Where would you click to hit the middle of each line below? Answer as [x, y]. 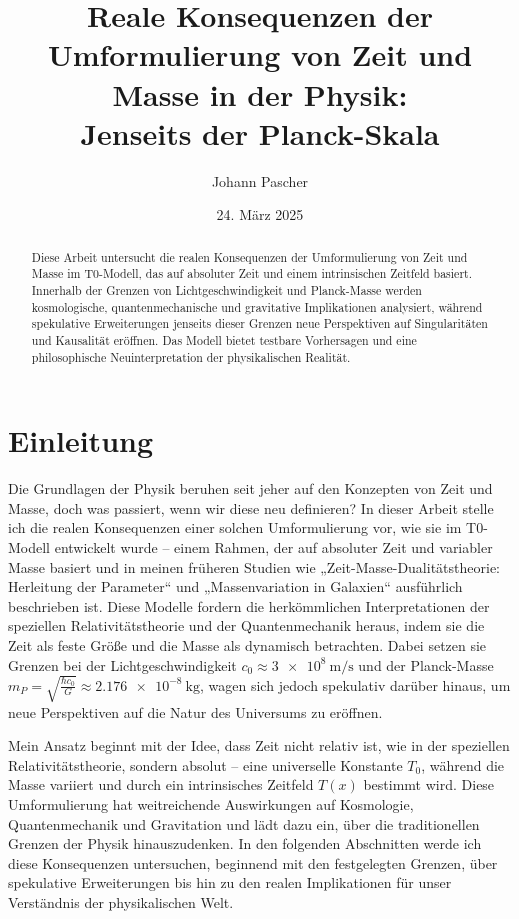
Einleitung [81, 440]
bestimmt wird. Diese [429, 784]
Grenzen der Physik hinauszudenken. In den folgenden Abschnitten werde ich [245, 843]
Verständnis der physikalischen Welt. [121, 902]
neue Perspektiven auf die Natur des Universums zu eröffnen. [195, 711]
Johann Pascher [260, 180]
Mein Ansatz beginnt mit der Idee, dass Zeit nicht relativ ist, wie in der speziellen [259, 745]
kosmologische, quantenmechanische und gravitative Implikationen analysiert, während [257, 306]
